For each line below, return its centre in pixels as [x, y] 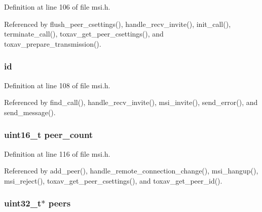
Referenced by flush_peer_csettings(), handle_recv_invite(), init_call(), [118, 24]
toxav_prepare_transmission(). [53, 43]
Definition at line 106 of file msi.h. [57, 7]
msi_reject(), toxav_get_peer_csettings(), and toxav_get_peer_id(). [113, 180]
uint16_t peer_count [49, 135]
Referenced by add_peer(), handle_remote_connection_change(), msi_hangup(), [131, 171]
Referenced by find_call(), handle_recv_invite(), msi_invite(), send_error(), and [131, 102]
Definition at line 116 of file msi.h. [57, 153]
